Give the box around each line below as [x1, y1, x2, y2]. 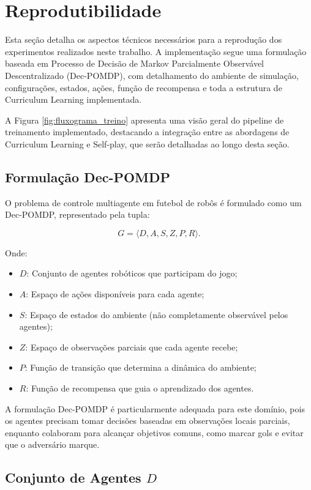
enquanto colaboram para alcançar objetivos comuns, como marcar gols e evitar [5, 426, 304, 439]
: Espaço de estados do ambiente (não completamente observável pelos [24, 308, 288, 321]
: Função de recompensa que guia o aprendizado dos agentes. [26, 382, 254, 395]
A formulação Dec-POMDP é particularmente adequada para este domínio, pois [5, 402, 305, 415]
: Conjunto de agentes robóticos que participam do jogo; [26, 267, 238, 280]
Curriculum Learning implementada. [5, 93, 142, 106]
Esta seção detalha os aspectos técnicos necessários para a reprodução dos [5, 33, 282, 46]
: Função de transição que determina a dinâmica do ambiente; [24, 361, 257, 374]
